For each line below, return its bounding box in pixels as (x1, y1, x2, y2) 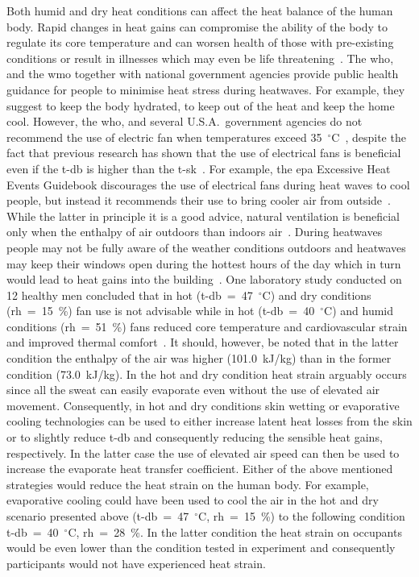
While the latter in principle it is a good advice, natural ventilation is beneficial (6, 207, 400, 224)
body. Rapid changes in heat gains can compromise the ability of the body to (6, 18, 388, 35)
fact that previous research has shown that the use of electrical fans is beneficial (6, 144, 401, 161)
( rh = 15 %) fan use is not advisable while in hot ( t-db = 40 (6, 302, 315, 319)
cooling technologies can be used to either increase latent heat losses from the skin (6, 413, 413, 430)
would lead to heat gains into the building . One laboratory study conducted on (6, 271, 402, 288)
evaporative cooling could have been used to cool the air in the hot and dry (6, 492, 379, 509)
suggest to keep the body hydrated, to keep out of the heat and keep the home (6, 97, 395, 114)
